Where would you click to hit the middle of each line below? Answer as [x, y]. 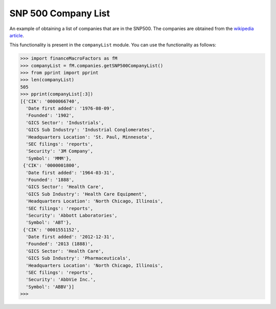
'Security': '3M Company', [60, 151]
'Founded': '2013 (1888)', [60, 244]
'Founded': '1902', [50, 115]
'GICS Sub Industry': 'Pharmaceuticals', [78, 258]
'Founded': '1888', [50, 179]
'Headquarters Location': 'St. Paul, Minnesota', [89, 137]
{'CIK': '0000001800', [52, 165]
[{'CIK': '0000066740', [50, 101]
